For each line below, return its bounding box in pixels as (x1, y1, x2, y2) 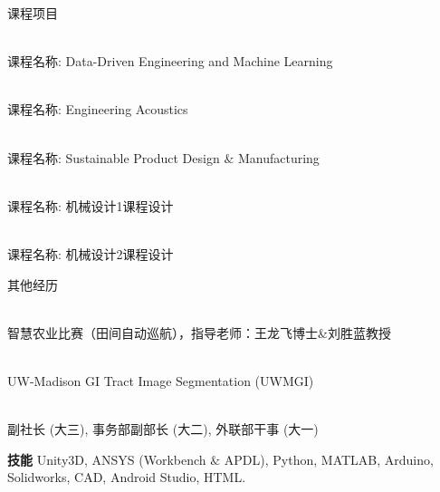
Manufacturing (237, 148, 320, 167)
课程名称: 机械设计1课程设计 (7, 196, 174, 215)
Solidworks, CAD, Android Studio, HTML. (7, 468, 246, 487)
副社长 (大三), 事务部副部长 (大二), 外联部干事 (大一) (7, 420, 319, 439)
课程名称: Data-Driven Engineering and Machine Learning (7, 52, 333, 71)
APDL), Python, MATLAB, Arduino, (224, 449, 434, 468)
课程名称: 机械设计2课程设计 (7, 244, 174, 263)
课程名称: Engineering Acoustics (7, 100, 188, 119)
